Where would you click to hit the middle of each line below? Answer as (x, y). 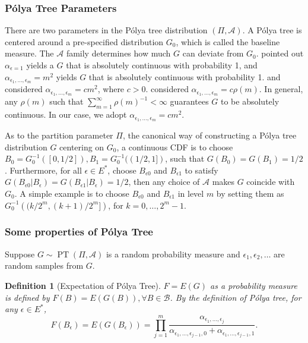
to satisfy (201, 170)
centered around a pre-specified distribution (84, 41)
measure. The (29, 53)
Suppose (20, 254)
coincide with (271, 182)
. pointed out (280, 53)
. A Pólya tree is (272, 30)
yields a (40, 65)
